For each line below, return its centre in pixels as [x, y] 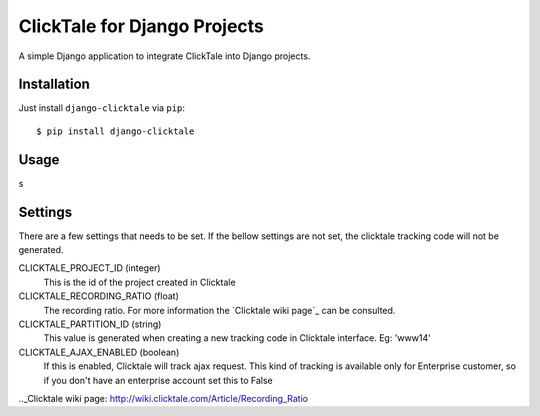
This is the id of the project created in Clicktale [139, 282]
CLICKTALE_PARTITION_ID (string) [90, 324]
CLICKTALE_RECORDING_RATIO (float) [98, 296]
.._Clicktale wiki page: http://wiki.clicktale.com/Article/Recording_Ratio [163, 398]
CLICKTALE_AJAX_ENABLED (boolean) [99, 352]
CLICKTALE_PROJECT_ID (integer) [89, 268]
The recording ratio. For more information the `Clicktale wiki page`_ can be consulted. [219, 310]
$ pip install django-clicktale [115, 131]
